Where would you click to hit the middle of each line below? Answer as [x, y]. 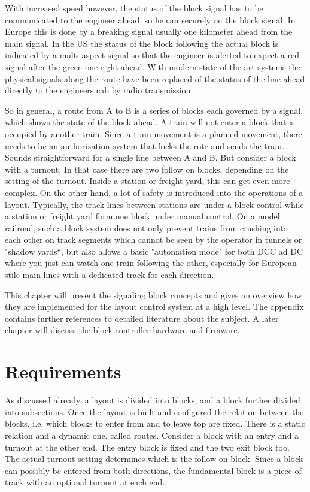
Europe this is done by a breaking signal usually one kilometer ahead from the [149, 31]
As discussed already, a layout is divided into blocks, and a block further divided [153, 400]
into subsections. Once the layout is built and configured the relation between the [154, 411]
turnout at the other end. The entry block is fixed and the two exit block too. [147, 447]
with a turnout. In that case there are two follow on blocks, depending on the [147, 169]
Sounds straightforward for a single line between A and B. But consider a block [151, 157]
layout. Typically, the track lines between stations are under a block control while [154, 204]
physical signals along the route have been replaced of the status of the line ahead [155, 78]
